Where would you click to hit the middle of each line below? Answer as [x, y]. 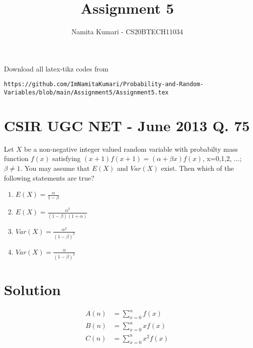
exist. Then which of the [197, 168]
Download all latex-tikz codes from [56, 68]
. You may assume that [55, 168]
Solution [33, 289]
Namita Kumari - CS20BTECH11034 [127, 32]
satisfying [66, 158]
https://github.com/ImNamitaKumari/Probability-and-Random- [104, 84]
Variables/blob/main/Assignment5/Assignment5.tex [86, 92]
